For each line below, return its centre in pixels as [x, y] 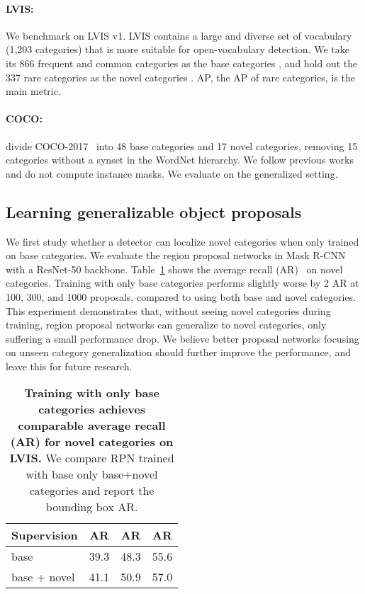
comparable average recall [92, 425]
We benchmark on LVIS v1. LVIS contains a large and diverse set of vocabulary [179, 35]
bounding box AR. [92, 507]
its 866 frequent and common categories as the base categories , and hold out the [182, 63]
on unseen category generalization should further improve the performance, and [178, 352]
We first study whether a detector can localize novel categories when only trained [182, 241]
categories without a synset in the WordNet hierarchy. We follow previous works [180, 160]
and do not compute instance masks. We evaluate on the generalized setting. [172, 173]
